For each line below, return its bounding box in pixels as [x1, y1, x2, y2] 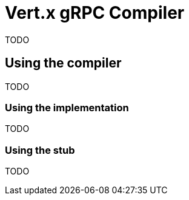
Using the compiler [5, 55, 122, 71]
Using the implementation [5, 101, 129, 114]
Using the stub [5, 143, 75, 156]
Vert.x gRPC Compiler [5, 2, 185, 23]
